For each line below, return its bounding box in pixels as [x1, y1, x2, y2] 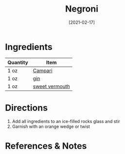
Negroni [65, 3, 99, 15]
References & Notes [5, 140, 87, 151]
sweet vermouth [33, 83, 71, 90]
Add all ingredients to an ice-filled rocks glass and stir [12, 118, 120, 124]
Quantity [7, 59, 28, 66]
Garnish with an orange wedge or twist [12, 123, 90, 129]
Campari [33, 67, 53, 74]
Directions [5, 102, 48, 113]
